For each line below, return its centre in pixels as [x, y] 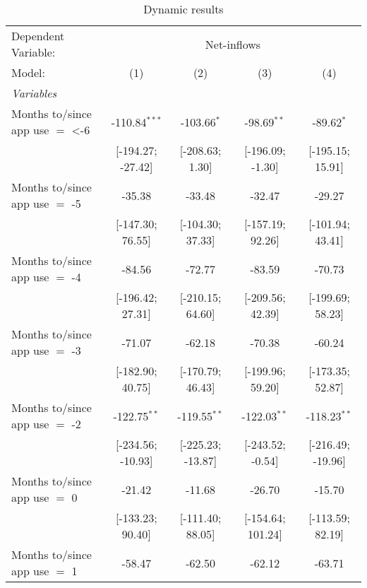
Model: [29, 72]
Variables [34, 93]
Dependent [38, 36]
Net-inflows [233, 44]
